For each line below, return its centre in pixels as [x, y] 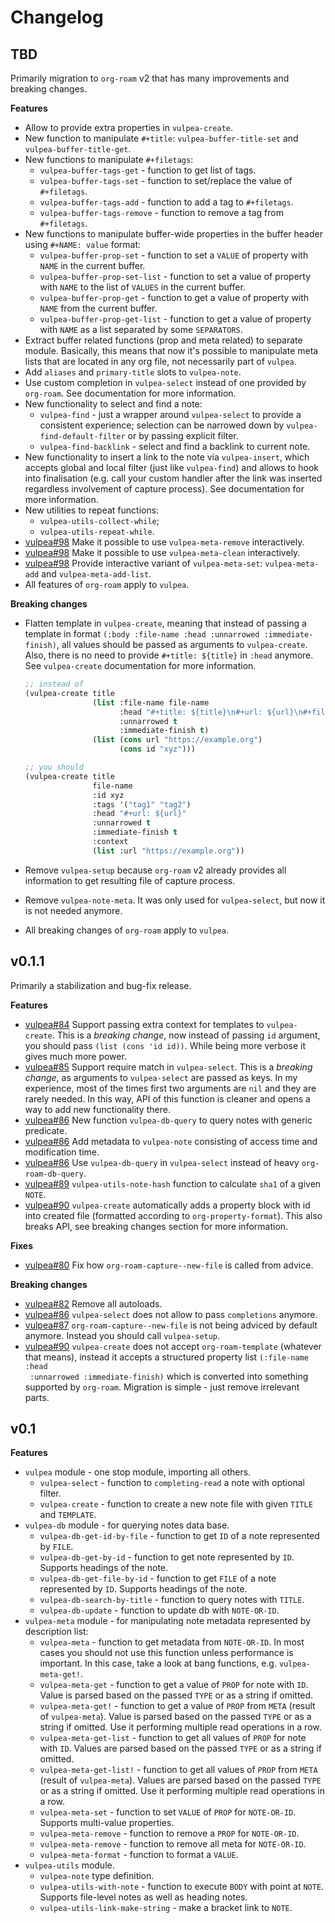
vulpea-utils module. [69, 1865]
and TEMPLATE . [68, 1515]
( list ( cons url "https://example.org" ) [177, 740]
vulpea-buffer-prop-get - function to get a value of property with [174, 297]
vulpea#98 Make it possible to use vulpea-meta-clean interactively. [162, 552]
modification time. [62, 1152]
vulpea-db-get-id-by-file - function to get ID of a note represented [179, 1536]
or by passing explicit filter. [183, 435]
